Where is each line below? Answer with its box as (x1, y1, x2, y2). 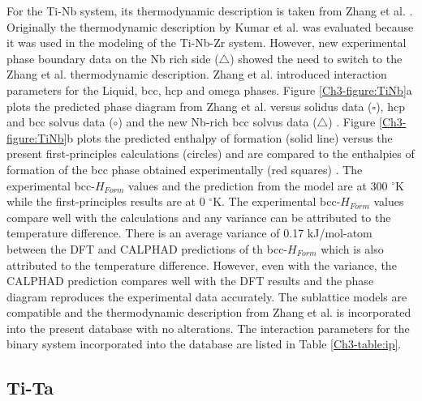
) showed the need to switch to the (230, 49, 403, 66)
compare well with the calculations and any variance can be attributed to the (6, 208, 391, 225)
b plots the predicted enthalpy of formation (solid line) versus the (67, 129, 393, 146)
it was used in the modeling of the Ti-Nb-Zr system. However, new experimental (6, 34, 407, 51)
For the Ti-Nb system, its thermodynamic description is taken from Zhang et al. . (6, 2, 413, 19)
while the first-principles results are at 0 (6, 193, 205, 210)
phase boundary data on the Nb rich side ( (6, 49, 219, 66)
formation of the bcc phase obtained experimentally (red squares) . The (6, 160, 363, 177)
